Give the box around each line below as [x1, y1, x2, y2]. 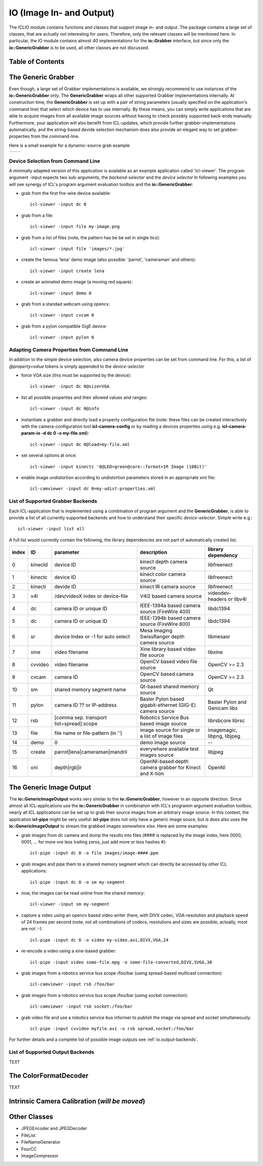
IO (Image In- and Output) [9, 7, 114, 18]
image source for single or [139, 727, 201, 733]
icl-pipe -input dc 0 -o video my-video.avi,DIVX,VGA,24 [30, 937, 169, 942]
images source [139, 752, 174, 758]
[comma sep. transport [54, 714, 107, 721]
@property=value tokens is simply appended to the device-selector [9, 363, 145, 369]
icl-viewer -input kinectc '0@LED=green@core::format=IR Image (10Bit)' [30, 464, 207, 470]
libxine [207, 649, 223, 656]
